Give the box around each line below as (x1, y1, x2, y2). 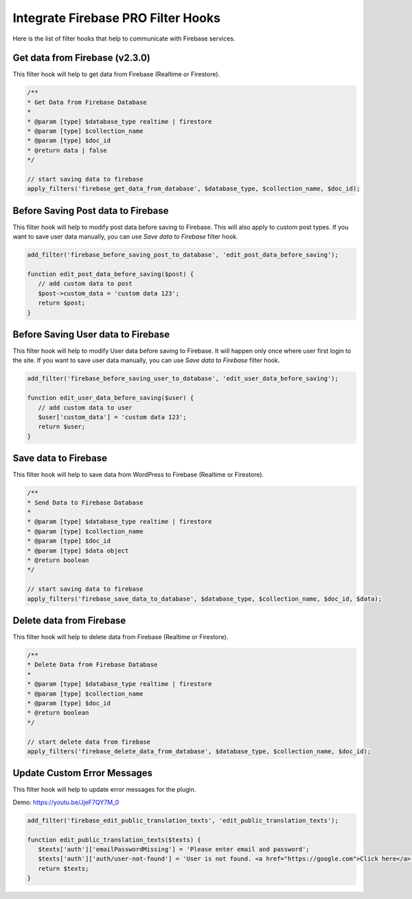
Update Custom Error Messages (12, 767, 153, 779)
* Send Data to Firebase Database (27, 498, 144, 507)
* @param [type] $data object (27, 546, 129, 555)
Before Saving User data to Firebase (12, 329, 170, 340)
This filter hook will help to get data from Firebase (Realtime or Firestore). (12, 70, 220, 78)
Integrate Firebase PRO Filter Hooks (12, 10, 221, 25)
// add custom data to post (38, 280, 133, 288)
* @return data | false (27, 146, 108, 154)
